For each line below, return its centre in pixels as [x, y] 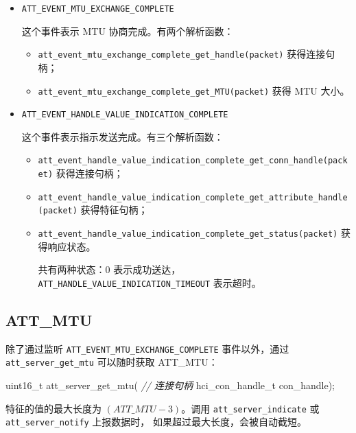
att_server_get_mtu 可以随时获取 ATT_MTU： [112, 362]
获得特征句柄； [114, 210]
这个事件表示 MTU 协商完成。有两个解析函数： [128, 31]
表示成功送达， [147, 269]
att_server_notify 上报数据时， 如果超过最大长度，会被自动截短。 [156, 422]
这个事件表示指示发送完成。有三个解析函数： [122, 136]
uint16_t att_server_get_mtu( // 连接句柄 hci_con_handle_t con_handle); [170, 385]
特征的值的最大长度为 [54, 408]
